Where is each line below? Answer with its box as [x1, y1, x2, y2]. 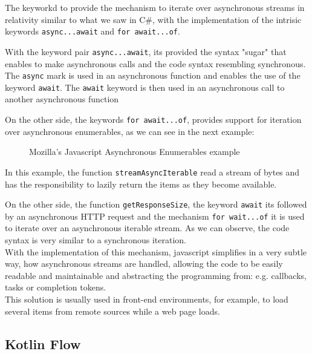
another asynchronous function [5, 93, 119, 105]
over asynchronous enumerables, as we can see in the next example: [5, 125, 255, 137]
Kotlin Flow [5, 334, 81, 353]
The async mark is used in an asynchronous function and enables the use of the [5, 69, 301, 82]
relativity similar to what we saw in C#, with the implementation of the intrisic [5, 13, 302, 25]
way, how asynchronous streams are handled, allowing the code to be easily [5, 257, 283, 270]
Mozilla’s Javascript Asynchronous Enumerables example [29, 145, 240, 158]
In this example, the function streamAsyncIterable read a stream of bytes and [5, 165, 300, 178]
